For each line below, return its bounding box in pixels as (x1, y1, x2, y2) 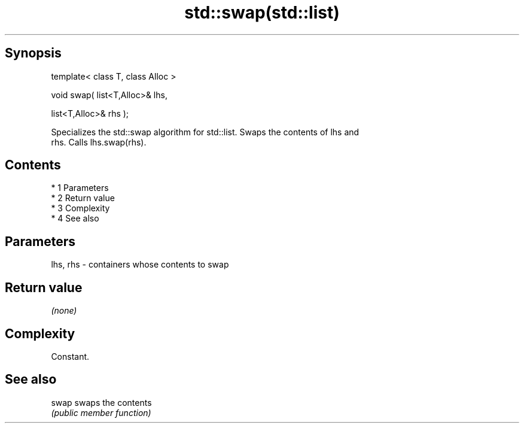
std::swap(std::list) (184, 2, 340, 23)
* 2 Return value (51, 193, 115, 204)
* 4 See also (51, 213, 99, 224)
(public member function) (51, 407, 151, 418)
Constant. (51, 351, 90, 362)
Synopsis (5, 45, 62, 61)
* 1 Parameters (51, 183, 109, 193)
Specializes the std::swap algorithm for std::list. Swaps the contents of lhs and (51, 126, 360, 137)
